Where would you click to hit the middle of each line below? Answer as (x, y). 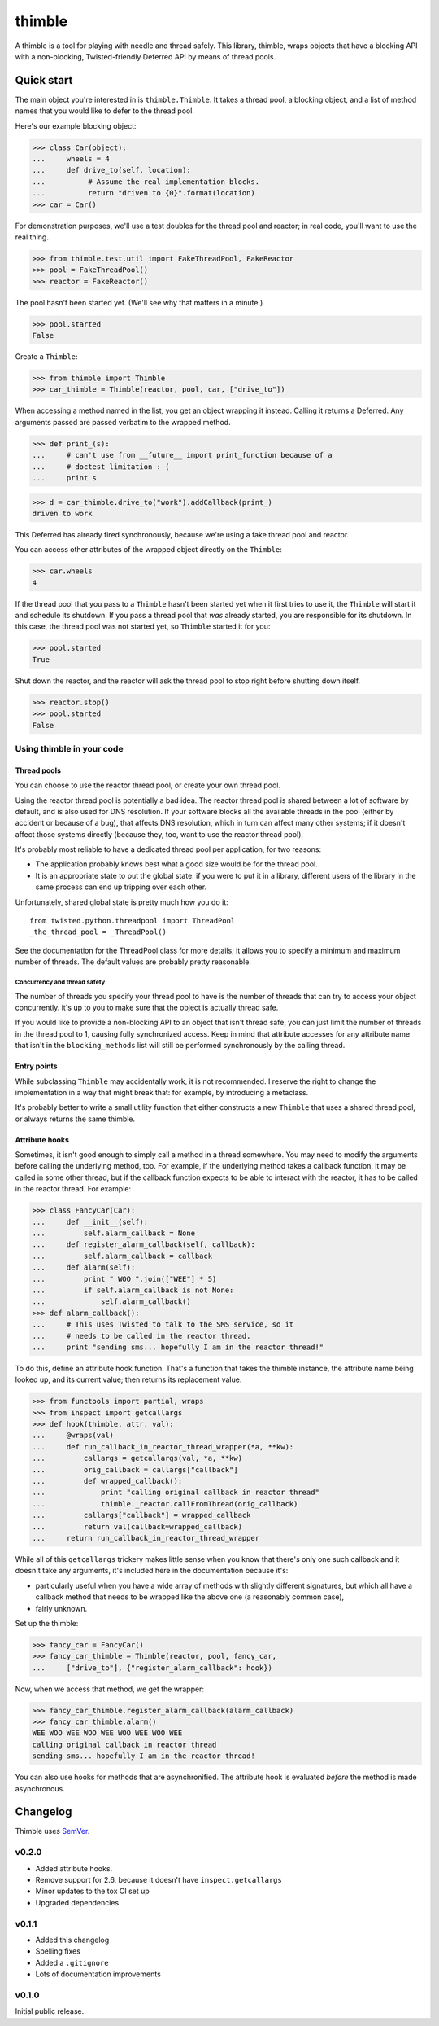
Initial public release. (50, 2011)
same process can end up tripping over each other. (121, 887)
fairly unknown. (61, 1608)
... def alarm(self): (84, 1267)
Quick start (44, 80)
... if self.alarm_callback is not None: (133, 1290)
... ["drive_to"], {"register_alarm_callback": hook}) (152, 1668)
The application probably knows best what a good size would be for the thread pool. (177, 864)
